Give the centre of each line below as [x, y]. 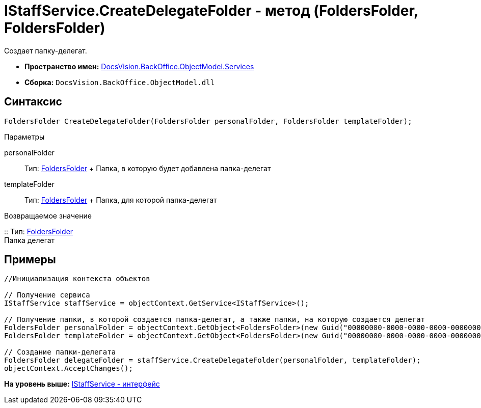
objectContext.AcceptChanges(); [69, 369]
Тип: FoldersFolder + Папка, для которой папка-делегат [121, 200]
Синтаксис [33, 102]
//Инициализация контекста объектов [77, 279]
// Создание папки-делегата [60, 352]
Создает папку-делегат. [46, 50]
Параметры [24, 137]
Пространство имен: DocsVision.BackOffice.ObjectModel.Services [139, 66]
